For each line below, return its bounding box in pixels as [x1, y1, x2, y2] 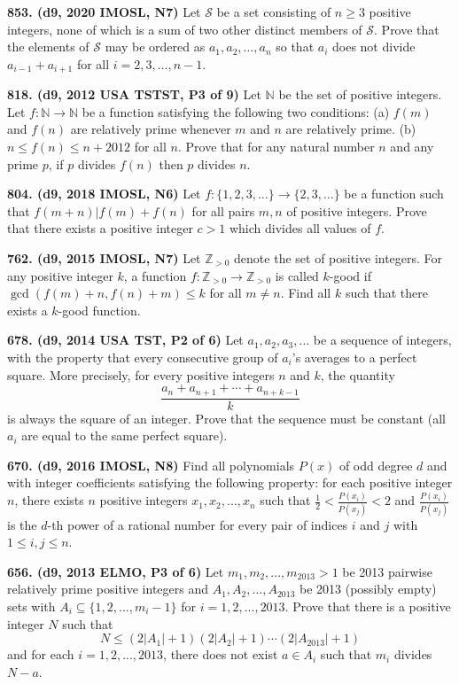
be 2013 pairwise [342, 562, 432, 580]
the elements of [7, 37, 89, 56]
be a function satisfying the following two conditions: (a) [82, 102, 390, 120]
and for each [7, 645, 74, 664]
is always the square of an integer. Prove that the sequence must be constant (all [7, 408, 446, 427]
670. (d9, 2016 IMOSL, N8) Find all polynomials [7, 455, 295, 474]
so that [276, 37, 315, 56]
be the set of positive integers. [278, 85, 442, 104]
